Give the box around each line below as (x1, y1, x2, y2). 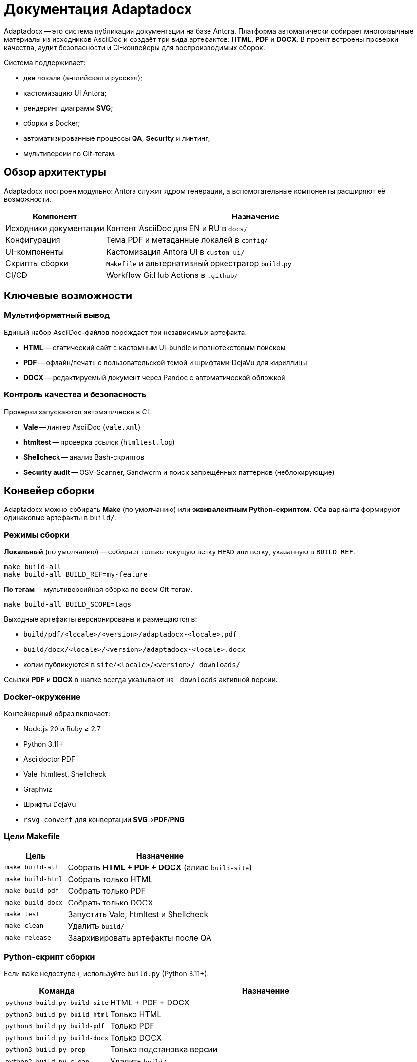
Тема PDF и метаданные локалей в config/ (106, 235, 268, 245)
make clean (5, 922, 44, 930)
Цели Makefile (4, 831, 60, 842)
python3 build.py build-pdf (5, 1022, 105, 1030)
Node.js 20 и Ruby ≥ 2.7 (23, 724, 101, 733)
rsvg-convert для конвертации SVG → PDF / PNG (23, 815, 185, 824)
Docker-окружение (4, 691, 81, 702)
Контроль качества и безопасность (4, 390, 147, 400)
